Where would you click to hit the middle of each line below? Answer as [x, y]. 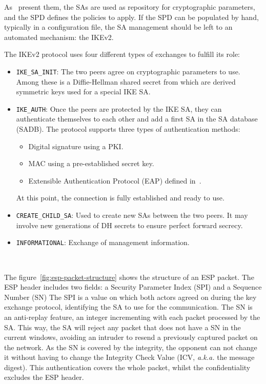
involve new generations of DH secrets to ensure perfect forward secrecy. [129, 225]
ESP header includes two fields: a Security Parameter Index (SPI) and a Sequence [133, 287]
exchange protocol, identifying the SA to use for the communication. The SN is [128, 307]
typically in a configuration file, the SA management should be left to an [118, 27]
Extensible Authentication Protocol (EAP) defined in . [115, 180]
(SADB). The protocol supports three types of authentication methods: [128, 129]
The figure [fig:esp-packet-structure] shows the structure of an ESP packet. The [129, 277]
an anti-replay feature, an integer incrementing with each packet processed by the [132, 317]
